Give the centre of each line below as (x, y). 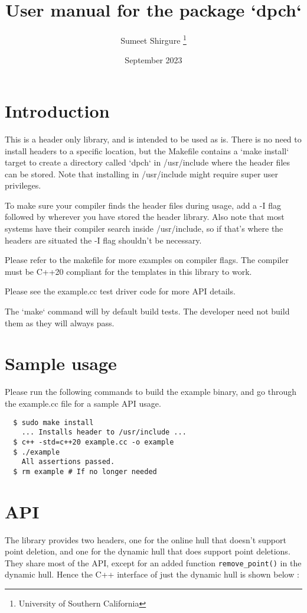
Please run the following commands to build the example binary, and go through (151, 392)
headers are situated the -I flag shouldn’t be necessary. (103, 240)
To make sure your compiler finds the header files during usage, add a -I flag (143, 205)
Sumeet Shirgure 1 (153, 39)
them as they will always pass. (60, 322)
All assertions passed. (68, 462)
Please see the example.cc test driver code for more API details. (120, 291)
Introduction (57, 110)
